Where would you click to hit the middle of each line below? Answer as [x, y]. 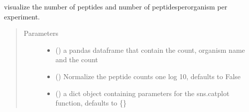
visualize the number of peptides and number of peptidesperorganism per [116, 6]
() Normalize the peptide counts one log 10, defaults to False [148, 76]
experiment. [22, 16]
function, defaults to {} [91, 103]
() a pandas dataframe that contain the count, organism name [150, 50]
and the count [77, 59]
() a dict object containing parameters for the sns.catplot [142, 93]
